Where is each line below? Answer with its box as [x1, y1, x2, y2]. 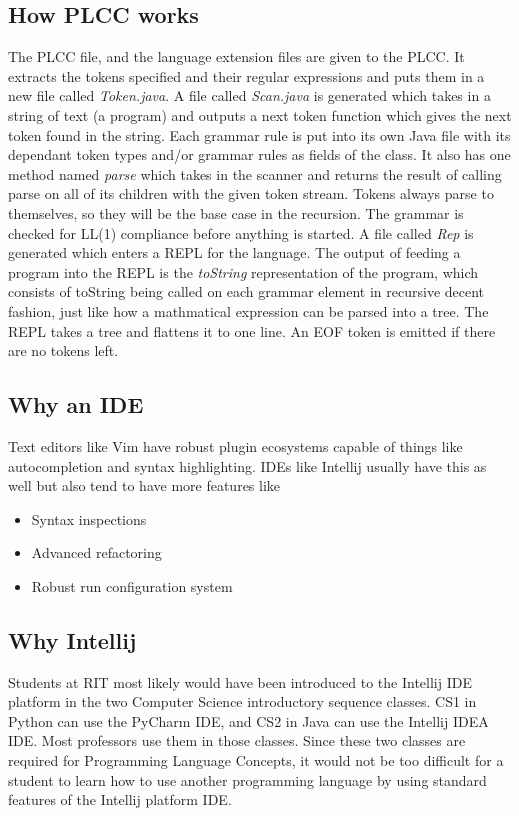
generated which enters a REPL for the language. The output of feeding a [8, 242, 461, 263]
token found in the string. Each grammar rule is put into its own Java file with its [8, 124, 511, 145]
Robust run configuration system [31, 575, 233, 596]
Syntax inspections [31, 508, 147, 529]
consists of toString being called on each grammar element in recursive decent [8, 281, 485, 302]
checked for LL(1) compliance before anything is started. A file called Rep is [8, 222, 474, 243]
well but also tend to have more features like [8, 475, 281, 496]
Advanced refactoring [31, 542, 162, 563]
